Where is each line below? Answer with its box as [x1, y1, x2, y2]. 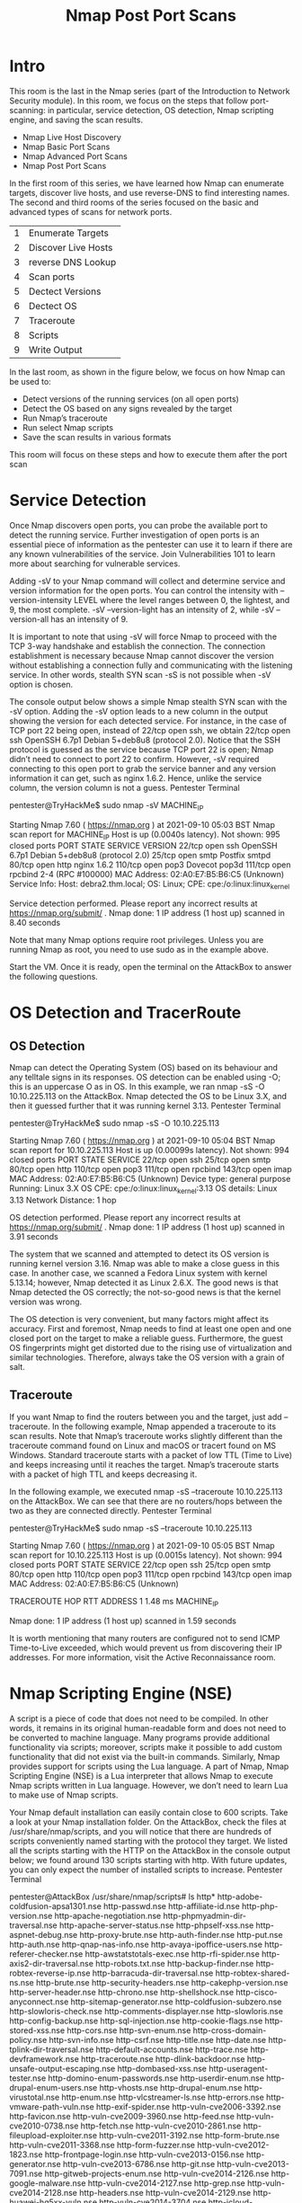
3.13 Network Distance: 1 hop [9, 1195, 117, 1205]
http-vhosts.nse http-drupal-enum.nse [99, 2082, 243, 2092]
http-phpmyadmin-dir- [163, 1910, 247, 1921]
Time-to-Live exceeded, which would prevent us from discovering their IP [9, 1642, 283, 1653]
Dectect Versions [28, 285, 102, 298]
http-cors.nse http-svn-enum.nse [67, 2024, 191, 2036]
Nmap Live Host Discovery [22, 131, 121, 142]
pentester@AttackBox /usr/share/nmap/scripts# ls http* [9, 1891, 216, 1902]
